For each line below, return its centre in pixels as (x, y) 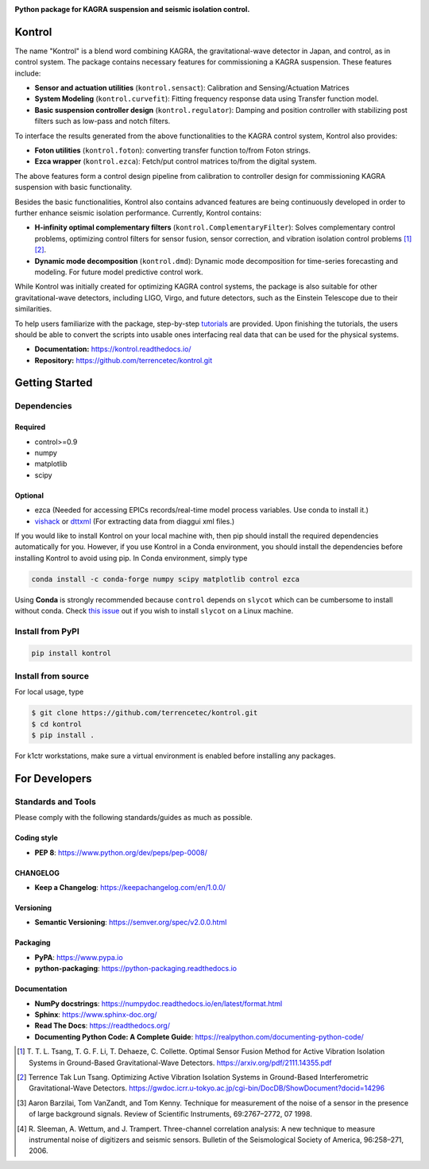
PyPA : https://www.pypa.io (79, 957)
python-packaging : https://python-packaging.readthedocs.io (136, 969)
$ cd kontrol (57, 724)
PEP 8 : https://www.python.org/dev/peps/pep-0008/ (121, 852)
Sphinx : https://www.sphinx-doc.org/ (96, 1015)
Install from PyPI (47, 631)
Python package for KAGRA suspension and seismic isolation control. (132, 9)
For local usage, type (49, 692)
